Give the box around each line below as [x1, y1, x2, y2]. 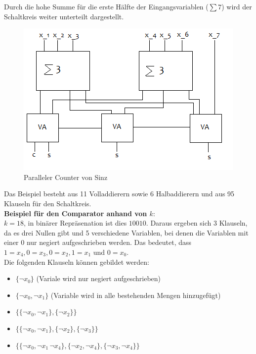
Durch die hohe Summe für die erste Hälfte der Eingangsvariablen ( [4, 1, 209, 11]
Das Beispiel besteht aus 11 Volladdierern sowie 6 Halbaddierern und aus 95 [4, 188, 235, 199]
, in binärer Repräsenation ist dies [23, 218, 127, 228]
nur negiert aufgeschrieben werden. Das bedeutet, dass [26, 237, 192, 247]
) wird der [221, 1, 252, 11]
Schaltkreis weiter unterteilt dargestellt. [4, 11, 124, 21]
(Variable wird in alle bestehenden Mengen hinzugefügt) [50, 290, 221, 300]
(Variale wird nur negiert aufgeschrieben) [36, 273, 161, 284]
